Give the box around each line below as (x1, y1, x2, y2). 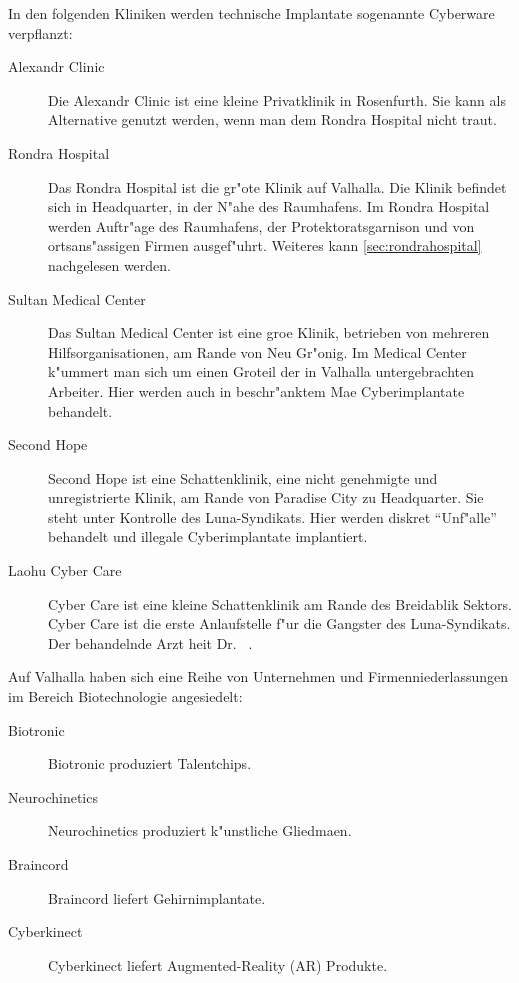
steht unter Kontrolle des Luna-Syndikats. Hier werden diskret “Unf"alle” (48, 506, 497, 527)
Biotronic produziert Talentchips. (48, 753, 252, 774)
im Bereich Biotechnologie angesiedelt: (8, 686, 243, 707)
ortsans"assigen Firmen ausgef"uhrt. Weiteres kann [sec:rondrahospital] (48, 235, 482, 256)
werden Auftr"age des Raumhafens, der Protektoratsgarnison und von (48, 215, 475, 236)
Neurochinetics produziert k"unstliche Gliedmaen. (48, 820, 352, 841)
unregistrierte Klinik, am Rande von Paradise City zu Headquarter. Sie (48, 487, 484, 508)
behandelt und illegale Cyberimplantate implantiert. (48, 526, 368, 547)
